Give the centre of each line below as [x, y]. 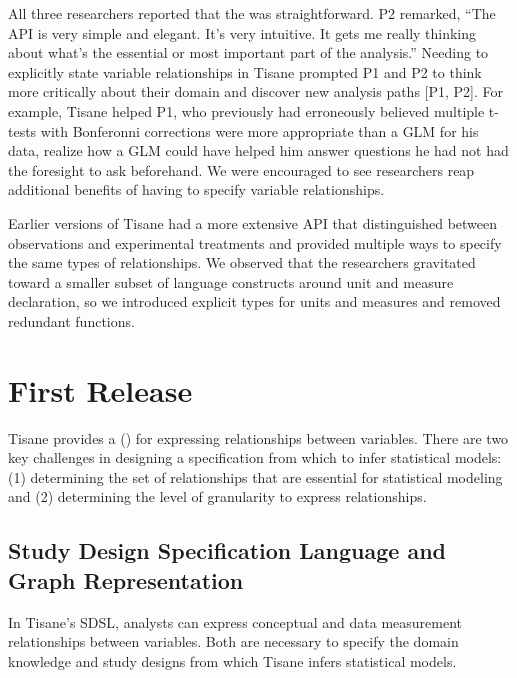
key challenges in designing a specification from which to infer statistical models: [255, 457]
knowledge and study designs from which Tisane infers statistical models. [232, 660]
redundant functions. [71, 320]
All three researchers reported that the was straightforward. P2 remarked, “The [252, 13]
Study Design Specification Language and [227, 550]
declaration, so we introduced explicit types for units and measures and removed [254, 301]
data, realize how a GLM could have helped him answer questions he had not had [258, 150]
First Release [100, 389]
